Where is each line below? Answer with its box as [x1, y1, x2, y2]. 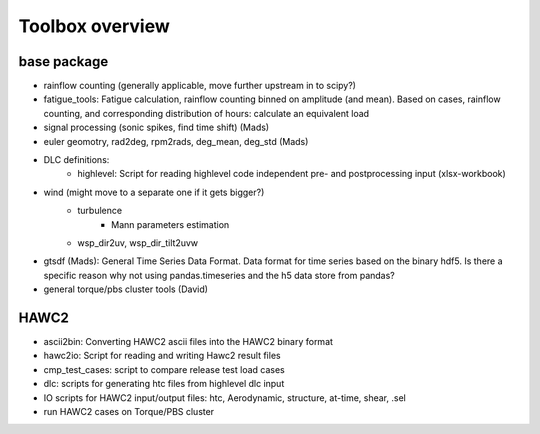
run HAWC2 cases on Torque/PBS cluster [43, 406, 215, 417]
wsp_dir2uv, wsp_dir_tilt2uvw [77, 236, 199, 249]
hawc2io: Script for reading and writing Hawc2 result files [43, 350, 281, 362]
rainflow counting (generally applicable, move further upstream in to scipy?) [43, 80, 357, 92]
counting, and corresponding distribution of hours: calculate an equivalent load [43, 107, 370, 119]
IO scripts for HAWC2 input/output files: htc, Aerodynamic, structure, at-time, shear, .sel [43, 391, 407, 404]
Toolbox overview [18, 15, 170, 37]
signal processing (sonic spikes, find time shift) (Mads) [43, 121, 270, 134]
